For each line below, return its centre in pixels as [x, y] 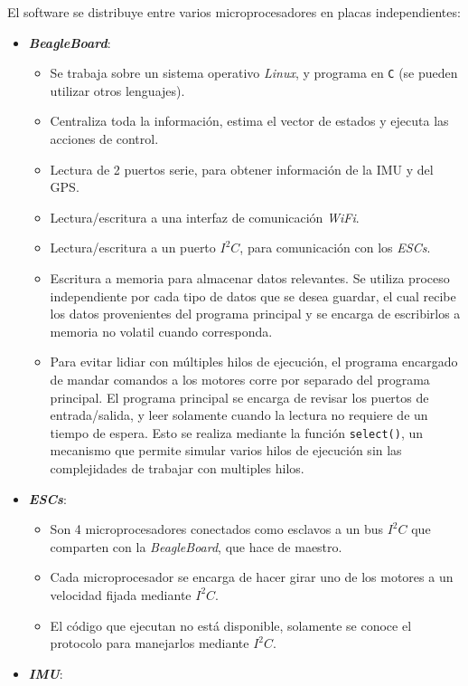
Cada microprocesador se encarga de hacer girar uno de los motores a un [252, 577]
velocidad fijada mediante [121, 594]
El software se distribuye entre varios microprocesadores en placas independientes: [234, 12]
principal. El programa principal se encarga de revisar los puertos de [239, 397]
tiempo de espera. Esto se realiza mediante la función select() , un [237, 432]
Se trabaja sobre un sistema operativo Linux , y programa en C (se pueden [254, 73]
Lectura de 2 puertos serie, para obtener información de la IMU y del [242, 169]
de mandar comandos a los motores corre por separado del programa [240, 379]
